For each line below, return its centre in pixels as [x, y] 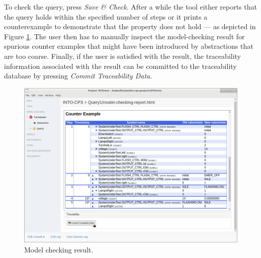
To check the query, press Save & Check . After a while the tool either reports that [130, 7]
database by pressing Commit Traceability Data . [78, 76]
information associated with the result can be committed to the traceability [120, 66]
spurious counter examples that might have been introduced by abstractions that [129, 46]
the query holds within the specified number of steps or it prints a [106, 16]
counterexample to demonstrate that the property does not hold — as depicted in [130, 26]
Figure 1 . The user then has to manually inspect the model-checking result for [124, 36]
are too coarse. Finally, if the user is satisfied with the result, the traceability [123, 56]
